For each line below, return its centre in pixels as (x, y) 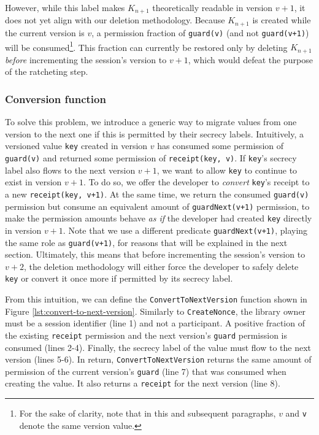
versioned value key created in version (76, 146)
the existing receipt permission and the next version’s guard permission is (146, 335)
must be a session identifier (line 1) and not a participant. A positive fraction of (155, 323)
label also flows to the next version (70, 170)
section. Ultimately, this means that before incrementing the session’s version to (155, 254)
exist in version (33, 182)
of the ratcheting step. (47, 71)
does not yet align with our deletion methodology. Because (115, 20)
